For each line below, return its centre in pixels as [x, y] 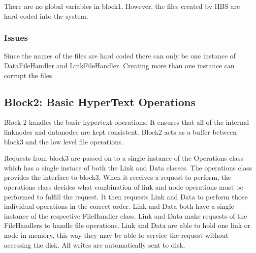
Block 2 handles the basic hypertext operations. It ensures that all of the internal [127, 122]
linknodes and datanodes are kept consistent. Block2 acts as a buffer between [120, 131]
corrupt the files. [29, 75]
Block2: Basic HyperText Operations [100, 101]
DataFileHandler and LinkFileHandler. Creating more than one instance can [119, 65]
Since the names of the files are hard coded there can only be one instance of [120, 56]
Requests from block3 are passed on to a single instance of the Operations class [124, 158]
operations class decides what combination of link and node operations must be [124, 186]
